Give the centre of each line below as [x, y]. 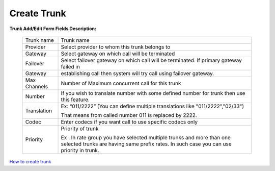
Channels [37, 86]
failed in [70, 66]
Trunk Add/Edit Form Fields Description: [53, 29]
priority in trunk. [80, 150]
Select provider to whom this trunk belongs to [116, 47]
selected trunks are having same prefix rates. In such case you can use [146, 144]
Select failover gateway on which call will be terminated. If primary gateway [151, 60]
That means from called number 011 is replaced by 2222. [129, 115]
